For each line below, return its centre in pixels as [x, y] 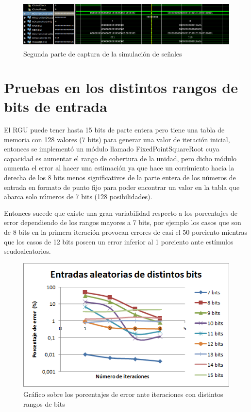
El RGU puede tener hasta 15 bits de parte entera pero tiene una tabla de [114, 129]
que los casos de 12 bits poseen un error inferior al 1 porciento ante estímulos [119, 241]
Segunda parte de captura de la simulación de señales [103, 54]
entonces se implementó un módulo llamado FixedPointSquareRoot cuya [112, 149]
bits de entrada [56, 106]
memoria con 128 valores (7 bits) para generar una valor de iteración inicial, [117, 139]
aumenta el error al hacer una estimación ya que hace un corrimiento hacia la [119, 168]
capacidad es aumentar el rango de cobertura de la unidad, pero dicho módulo [120, 158]
